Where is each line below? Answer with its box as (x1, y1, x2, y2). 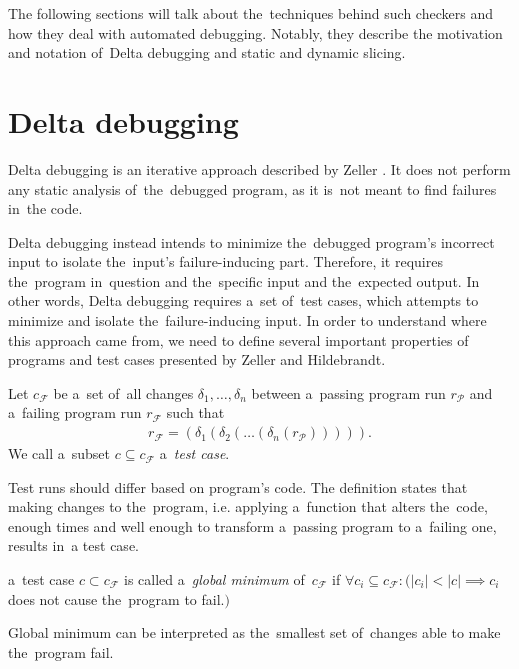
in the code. (8, 198, 83, 219)
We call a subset (8, 443, 111, 464)
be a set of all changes (53, 382, 194, 403)
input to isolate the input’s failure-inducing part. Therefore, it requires (8, 251, 443, 272)
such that (166, 402, 225, 423)
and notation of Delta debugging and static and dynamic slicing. (8, 42, 406, 63)
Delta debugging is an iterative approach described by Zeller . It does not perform (8, 158, 511, 179)
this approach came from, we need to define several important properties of (8, 329, 469, 350)
